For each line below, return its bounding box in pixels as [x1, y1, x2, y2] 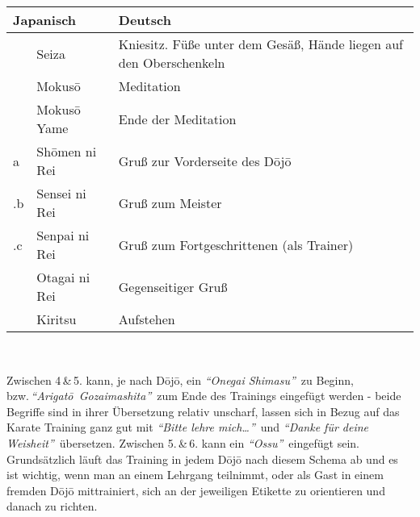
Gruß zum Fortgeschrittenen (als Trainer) [118, 235, 354, 254]
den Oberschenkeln [118, 53, 225, 72]
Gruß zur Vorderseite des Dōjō [118, 151, 292, 170]
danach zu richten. [6, 498, 98, 515]
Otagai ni [36, 268, 90, 286]
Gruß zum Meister [118, 193, 222, 212]
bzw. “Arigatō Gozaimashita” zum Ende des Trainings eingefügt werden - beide [6, 387, 401, 404]
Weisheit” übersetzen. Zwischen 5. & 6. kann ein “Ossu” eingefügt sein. [6, 434, 359, 451]
